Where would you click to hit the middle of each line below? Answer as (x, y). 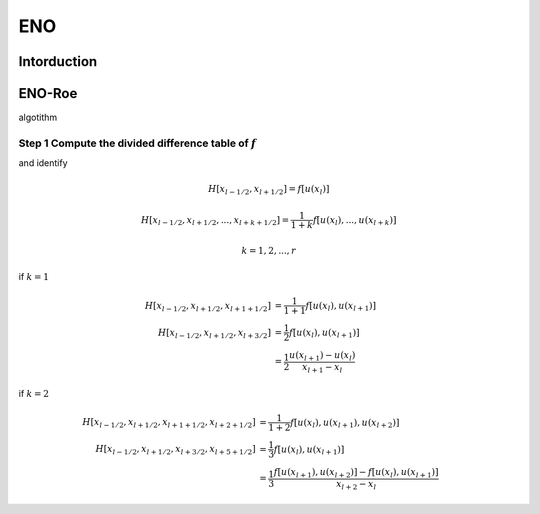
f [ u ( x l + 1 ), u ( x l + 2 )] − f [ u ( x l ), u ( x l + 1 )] (356, 473)
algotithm (38, 117)
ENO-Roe (48, 93)
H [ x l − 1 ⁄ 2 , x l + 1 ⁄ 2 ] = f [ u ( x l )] (269, 190)
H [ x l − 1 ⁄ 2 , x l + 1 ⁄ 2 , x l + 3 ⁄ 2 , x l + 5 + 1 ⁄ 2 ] (175, 450)
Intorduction (58, 61)
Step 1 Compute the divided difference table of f (137, 143)
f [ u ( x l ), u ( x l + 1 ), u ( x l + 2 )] (345, 423)
